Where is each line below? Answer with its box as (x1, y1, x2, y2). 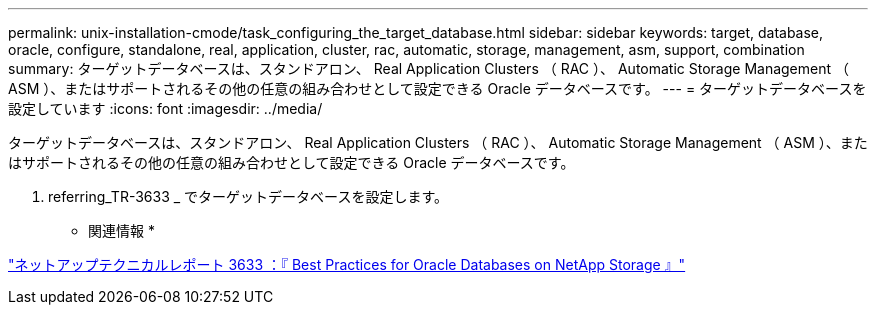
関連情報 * (88, 222, 155, 239)
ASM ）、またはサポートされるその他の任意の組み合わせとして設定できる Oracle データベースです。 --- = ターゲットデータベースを (8, 80, 867, 97)
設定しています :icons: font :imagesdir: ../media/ (8, 100, 323, 117)
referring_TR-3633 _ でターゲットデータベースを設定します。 (48, 188, 448, 205)
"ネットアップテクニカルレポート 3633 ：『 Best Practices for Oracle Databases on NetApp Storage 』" (8, 256, 686, 273)
